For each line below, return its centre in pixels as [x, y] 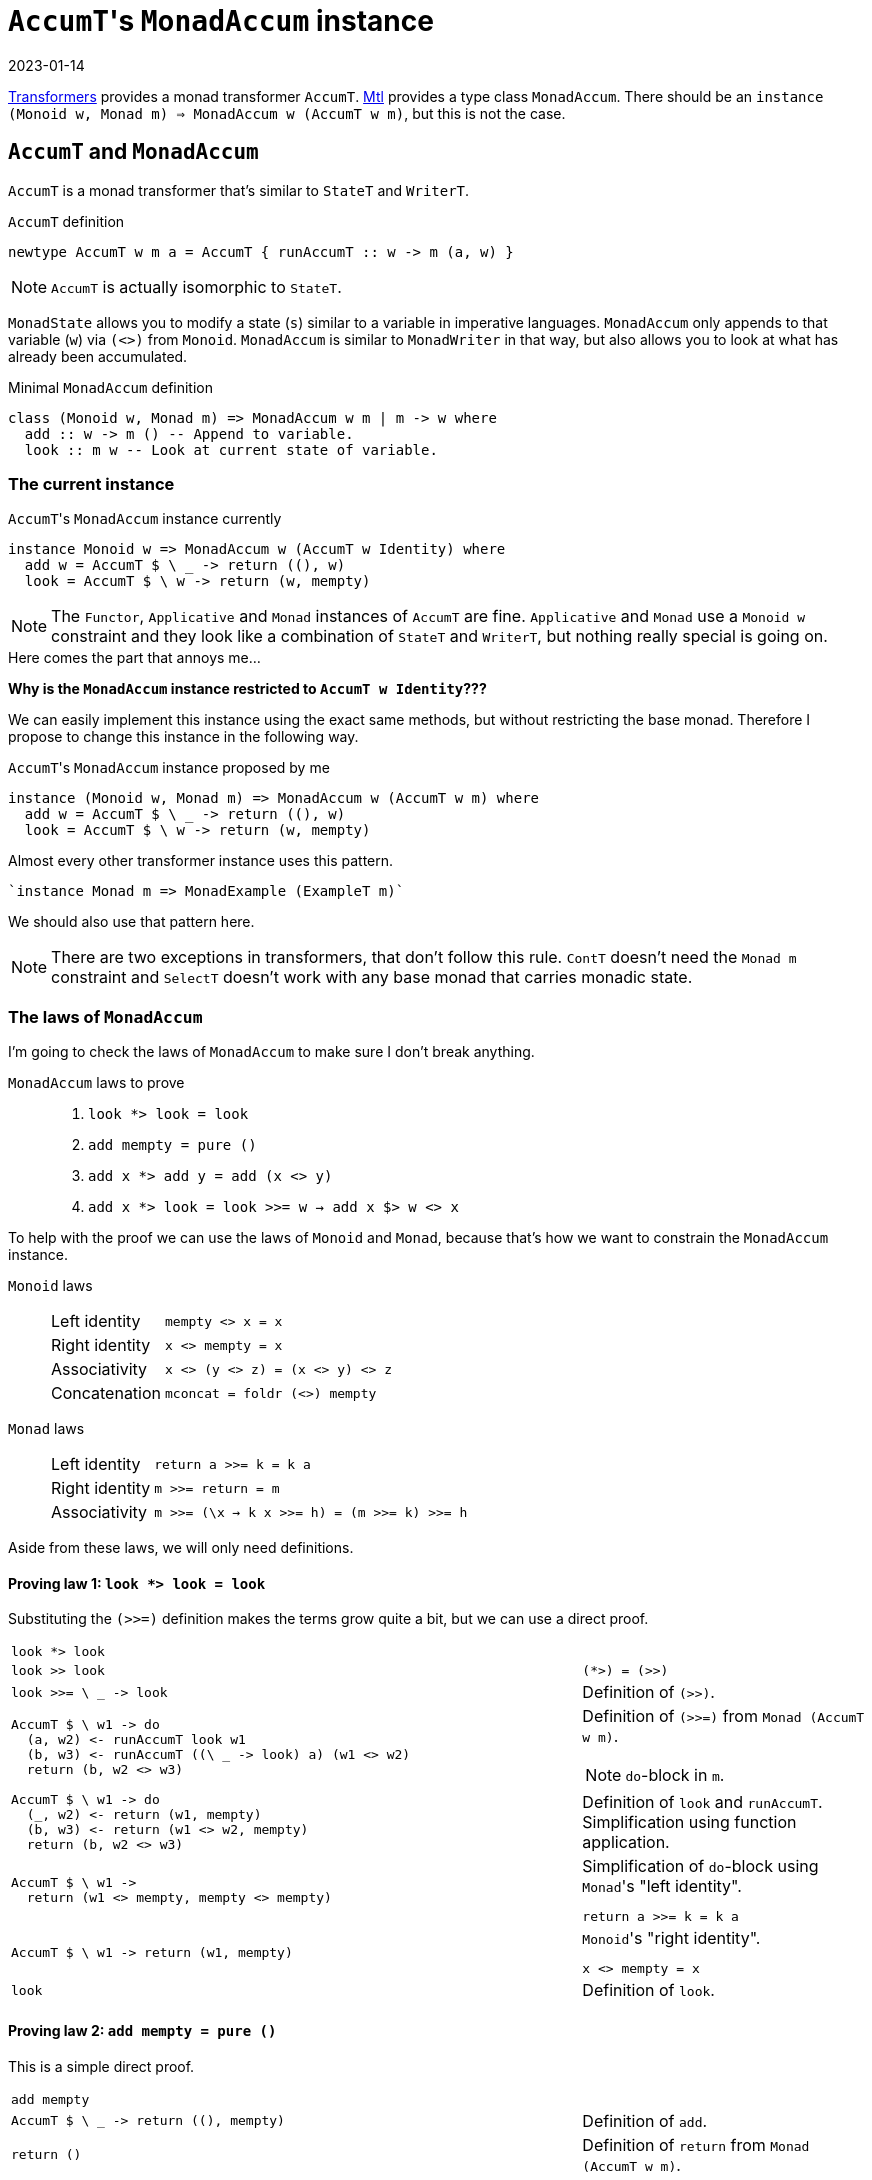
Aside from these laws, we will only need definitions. [181, 1548]
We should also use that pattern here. [131, 922]
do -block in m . [675, 1775]
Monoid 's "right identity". [671, 1938]
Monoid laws [50, 1286]
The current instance [91, 483]
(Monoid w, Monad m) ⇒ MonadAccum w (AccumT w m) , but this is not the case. [287, 113]
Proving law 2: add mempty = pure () [142, 2030]
